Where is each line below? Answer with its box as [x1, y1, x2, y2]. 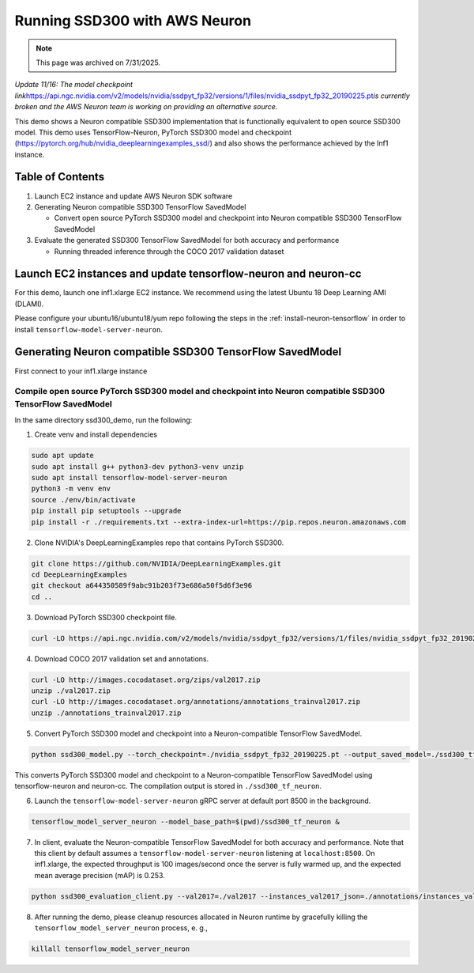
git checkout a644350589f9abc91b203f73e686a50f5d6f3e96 [31, 581, 253, 590]
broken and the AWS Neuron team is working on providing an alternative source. [14, 102, 278, 112]
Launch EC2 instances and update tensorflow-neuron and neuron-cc [14, 267, 362, 281]
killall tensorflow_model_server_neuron [31, 945, 190, 953]
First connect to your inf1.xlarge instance [14, 366, 148, 376]
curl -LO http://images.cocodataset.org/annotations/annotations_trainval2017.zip [31, 697, 361, 706]
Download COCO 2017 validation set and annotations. [34, 653, 209, 664]
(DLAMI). [14, 299, 44, 309]
